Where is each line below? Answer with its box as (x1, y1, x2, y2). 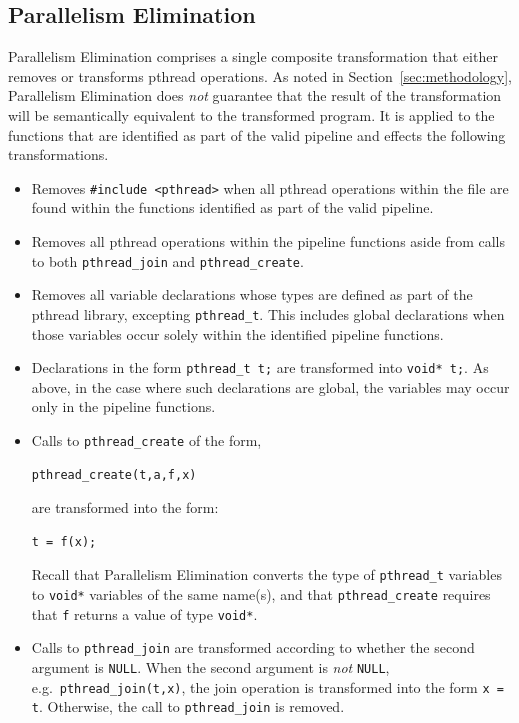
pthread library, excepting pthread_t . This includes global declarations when (31, 303, 505, 324)
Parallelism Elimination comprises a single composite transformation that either (8, 46, 498, 67)
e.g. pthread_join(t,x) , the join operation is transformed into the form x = (31, 676, 504, 697)
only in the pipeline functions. (31, 396, 216, 417)
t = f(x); (31, 534, 97, 549)
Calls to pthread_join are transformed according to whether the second (31, 637, 475, 658)
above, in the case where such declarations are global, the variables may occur (31, 376, 510, 397)
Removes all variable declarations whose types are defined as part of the (31, 284, 473, 305)
